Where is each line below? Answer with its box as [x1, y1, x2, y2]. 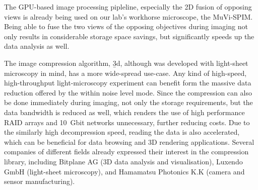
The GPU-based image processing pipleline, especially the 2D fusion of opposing [4, 2, 252, 12]
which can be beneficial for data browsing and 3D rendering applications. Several [4, 136, 254, 147]
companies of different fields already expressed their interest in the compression [4, 146, 249, 157]
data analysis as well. [4, 41, 70, 51]
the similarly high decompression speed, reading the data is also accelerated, [4, 127, 240, 137]
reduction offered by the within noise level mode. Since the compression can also [4, 87, 252, 98]
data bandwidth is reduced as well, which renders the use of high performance [4, 107, 245, 117]
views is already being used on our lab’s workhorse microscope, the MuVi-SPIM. [4, 11, 253, 22]
